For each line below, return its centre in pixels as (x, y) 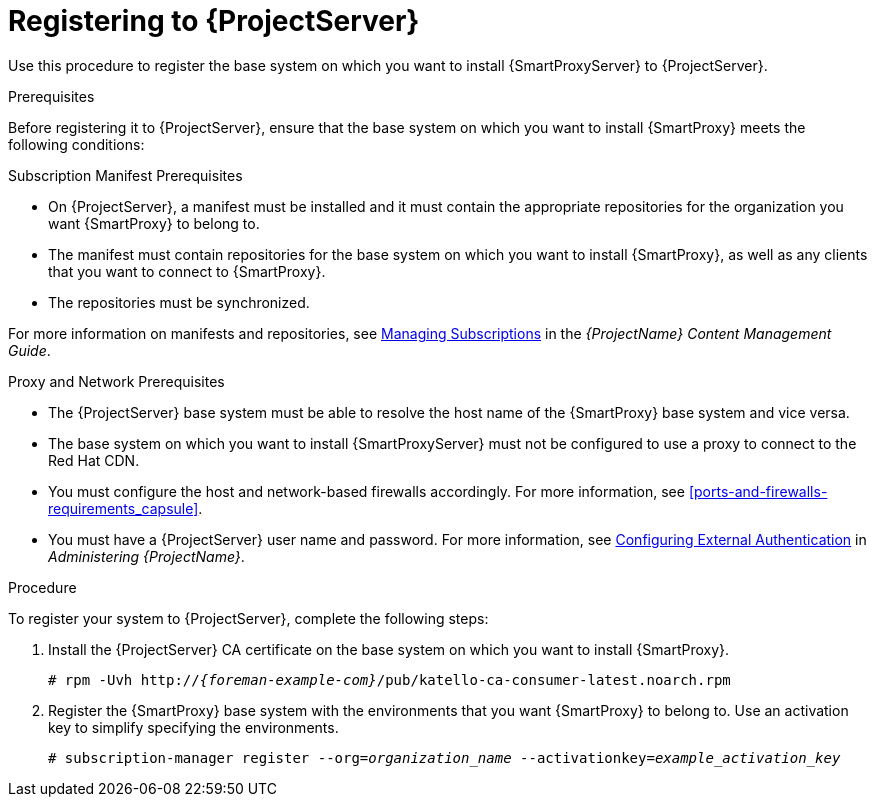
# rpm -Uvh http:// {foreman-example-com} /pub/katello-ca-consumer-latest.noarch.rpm (389, 679)
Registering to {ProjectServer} (214, 21)
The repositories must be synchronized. (179, 302)
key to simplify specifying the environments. (193, 727)
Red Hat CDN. (94, 460)
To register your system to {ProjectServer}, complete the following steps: (248, 618)
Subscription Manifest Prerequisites (125, 175)
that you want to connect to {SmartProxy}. (187, 271)
